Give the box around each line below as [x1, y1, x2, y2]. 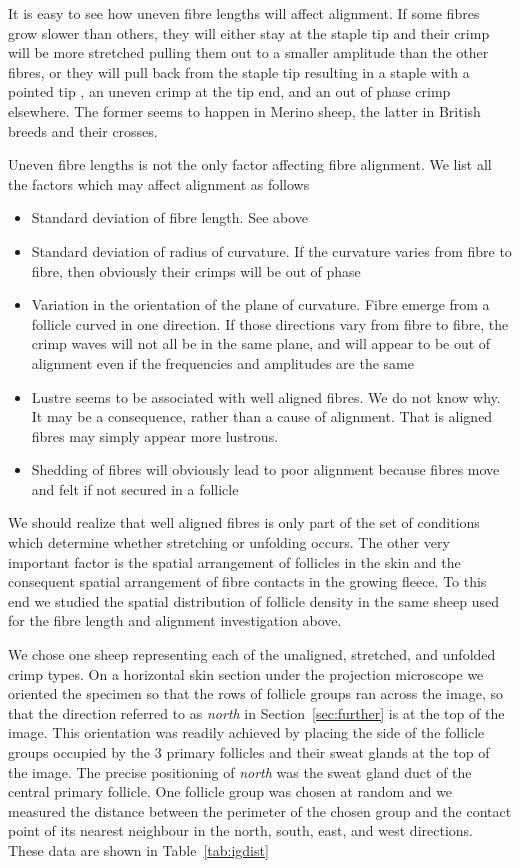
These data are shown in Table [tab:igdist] [8, 839, 269, 860]
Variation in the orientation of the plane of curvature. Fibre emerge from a [31, 294, 490, 315]
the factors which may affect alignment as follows [8, 173, 310, 194]
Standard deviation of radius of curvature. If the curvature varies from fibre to [31, 240, 512, 261]
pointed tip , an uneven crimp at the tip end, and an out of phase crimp [8, 81, 451, 102]
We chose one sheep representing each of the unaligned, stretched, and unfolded [8, 644, 496, 665]
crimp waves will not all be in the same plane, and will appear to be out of [31, 333, 491, 354]
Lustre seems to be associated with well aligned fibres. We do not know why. [31, 386, 501, 407]
